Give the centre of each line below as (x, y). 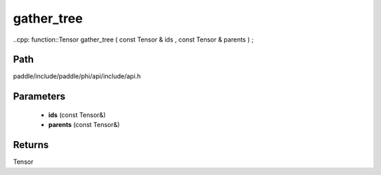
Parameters (39, 96)
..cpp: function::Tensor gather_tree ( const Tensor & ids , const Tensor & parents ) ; (133, 40)
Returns (31, 145)
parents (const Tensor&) (84, 125)
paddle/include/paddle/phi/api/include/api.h (77, 76)
